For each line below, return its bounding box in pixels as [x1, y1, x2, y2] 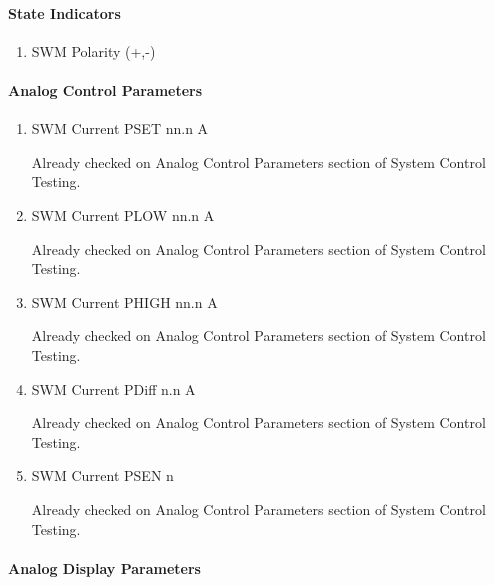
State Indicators [8, 2, 121, 23]
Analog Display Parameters [8, 557, 201, 578]
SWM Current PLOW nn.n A [31, 204, 215, 225]
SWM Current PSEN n [31, 465, 174, 486]
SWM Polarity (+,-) [31, 40, 156, 61]
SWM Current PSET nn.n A [31, 118, 209, 139]
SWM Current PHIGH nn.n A [31, 291, 218, 312]
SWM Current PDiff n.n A [31, 378, 196, 399]
